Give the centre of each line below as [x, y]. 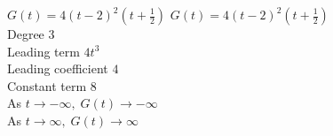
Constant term [47, 85]
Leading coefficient [58, 68]
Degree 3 [31, 34]
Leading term [44, 51]
